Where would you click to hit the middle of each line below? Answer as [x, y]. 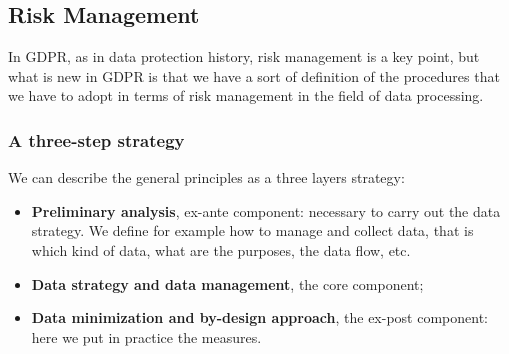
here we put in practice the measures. [146, 336]
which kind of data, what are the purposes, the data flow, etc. [221, 249]
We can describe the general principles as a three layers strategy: [206, 177]
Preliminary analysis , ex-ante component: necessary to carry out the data [266, 210]
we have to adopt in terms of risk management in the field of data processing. [246, 95]
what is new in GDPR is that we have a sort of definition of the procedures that [254, 75]
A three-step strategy [96, 139]
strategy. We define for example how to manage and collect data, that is [252, 230]
